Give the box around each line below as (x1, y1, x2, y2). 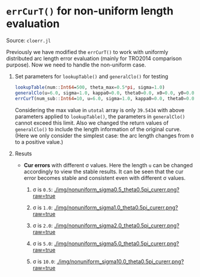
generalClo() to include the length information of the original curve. (14, 125, 181, 133)
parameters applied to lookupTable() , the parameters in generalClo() (14, 113, 186, 120)
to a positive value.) (14, 138, 64, 145)
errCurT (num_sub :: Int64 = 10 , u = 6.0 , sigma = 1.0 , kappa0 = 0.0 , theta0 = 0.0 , (14, 95, 197, 101)
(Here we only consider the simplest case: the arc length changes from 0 (14, 132, 194, 139)
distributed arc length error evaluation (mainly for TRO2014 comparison (6, 55, 182, 62)
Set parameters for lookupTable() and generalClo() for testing (14, 73, 168, 80)
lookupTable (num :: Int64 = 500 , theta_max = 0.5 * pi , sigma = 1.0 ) (14, 84, 165, 91)
